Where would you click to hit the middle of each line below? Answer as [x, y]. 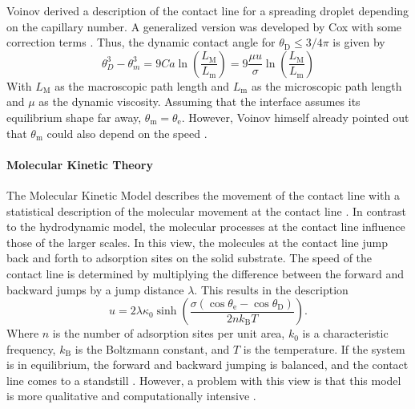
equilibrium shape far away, [74, 117]
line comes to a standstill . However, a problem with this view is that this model [204, 380]
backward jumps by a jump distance [95, 289]
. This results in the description [271, 289]
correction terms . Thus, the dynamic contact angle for [141, 42]
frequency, [31, 348]
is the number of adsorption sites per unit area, [169, 333]
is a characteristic [345, 333]
